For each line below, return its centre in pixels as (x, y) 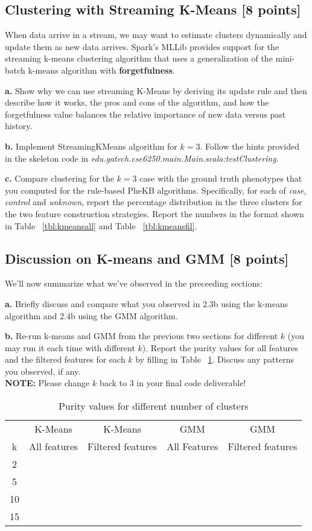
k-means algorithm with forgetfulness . (101, 70)
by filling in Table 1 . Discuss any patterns (215, 359)
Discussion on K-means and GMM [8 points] (147, 258)
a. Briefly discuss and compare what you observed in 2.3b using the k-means (147, 303)
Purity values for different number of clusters (153, 406)
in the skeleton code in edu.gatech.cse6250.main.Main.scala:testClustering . (142, 158)
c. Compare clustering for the (59, 178)
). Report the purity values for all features (220, 347)
